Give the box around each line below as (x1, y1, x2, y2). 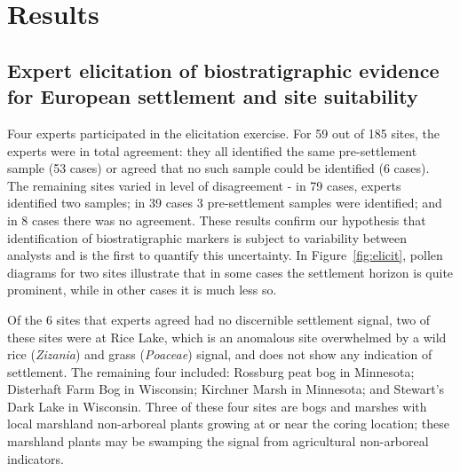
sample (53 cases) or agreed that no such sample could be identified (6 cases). (7, 159, 430, 177)
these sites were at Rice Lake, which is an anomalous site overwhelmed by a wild (7, 327, 447, 346)
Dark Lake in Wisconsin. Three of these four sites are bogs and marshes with (7, 396, 427, 415)
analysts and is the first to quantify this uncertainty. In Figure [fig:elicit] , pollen (7, 246, 443, 264)
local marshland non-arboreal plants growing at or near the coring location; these (7, 414, 449, 433)
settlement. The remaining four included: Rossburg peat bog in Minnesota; (7, 362, 415, 381)
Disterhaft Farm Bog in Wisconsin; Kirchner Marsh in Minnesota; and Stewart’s (7, 380, 445, 398)
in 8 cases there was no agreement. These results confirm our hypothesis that (7, 210, 426, 229)
